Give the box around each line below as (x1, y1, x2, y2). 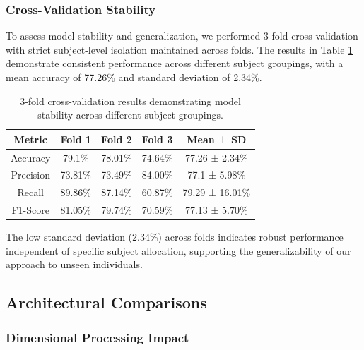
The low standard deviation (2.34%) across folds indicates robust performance (6, 229, 344, 244)
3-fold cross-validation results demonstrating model (20, 93, 241, 108)
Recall (17, 185, 44, 200)
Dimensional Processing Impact (6, 328, 189, 346)
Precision (11, 167, 50, 182)
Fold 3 (141, 131, 173, 146)
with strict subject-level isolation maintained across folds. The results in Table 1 (6, 42, 353, 56)
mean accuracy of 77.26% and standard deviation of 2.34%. (6, 70, 262, 84)
